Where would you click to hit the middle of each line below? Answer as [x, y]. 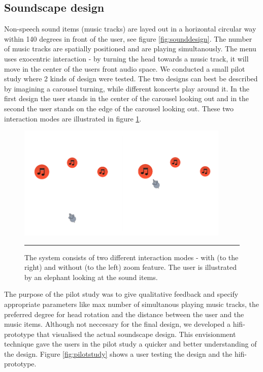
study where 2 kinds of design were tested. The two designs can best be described [131, 79]
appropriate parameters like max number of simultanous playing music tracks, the [131, 304]
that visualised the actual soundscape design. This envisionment [136, 334]
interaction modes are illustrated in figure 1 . [73, 118]
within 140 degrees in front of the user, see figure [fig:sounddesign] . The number [128, 38]
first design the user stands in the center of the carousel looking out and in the [127, 98]
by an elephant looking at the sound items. [91, 277]
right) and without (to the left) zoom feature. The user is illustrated [131, 267]
